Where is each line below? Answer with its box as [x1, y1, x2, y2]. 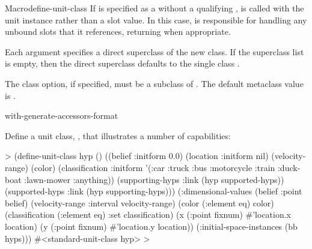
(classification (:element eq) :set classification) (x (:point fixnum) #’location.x [5, 208, 291, 221]
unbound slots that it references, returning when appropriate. [5, 25, 231, 38]
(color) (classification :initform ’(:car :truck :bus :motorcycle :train [31, 161, 275, 173]
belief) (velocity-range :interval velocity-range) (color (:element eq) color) [5, 196, 274, 209]
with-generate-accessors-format [5, 109, 118, 122]
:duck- [277, 161, 301, 173]
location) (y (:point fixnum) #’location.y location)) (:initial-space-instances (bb [5, 220, 298, 232]
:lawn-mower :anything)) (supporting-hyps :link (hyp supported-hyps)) [24, 173, 284, 185]
